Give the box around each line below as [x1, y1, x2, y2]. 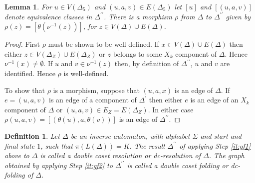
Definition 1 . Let [4, 130, 60, 141]
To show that [4, 85, 45, 95]
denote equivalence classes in [4, 11, 92, 21]
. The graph [209, 150, 245, 161]
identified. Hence [4, 68, 55, 78]
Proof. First [4, 39, 40, 49]
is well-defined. [63, 68, 109, 78]
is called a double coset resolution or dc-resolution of [40, 150, 201, 161]
